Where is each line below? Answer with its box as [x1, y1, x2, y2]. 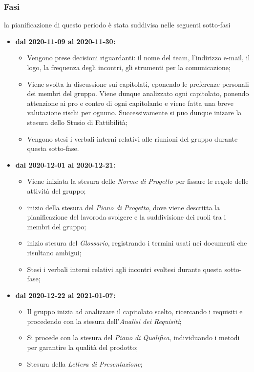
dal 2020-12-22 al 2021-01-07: [15, 290, 116, 300]
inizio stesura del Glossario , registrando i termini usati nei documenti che [27, 238, 247, 248]
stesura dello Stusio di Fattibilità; [27, 117, 127, 127]
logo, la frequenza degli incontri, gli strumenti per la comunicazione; [27, 62, 231, 72]
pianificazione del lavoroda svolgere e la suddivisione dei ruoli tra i [27, 212, 226, 222]
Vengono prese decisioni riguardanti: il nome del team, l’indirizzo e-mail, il [27, 52, 250, 63]
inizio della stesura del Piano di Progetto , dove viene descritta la [27, 202, 220, 212]
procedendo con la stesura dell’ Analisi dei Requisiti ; [27, 316, 182, 326]
